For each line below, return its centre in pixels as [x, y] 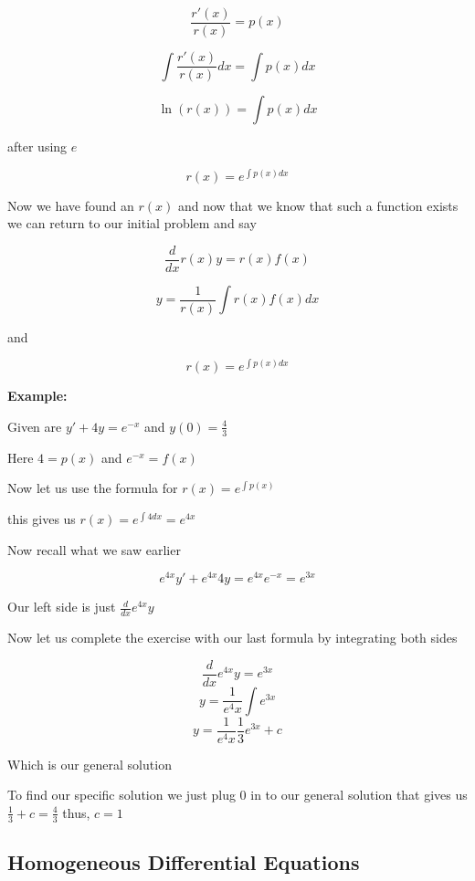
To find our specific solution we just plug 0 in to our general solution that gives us [237, 795]
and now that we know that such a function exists [318, 205]
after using [37, 147]
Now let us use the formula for [93, 488]
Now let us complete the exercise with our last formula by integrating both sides [232, 638]
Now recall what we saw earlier [94, 549]
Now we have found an [71, 205]
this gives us [42, 518]
